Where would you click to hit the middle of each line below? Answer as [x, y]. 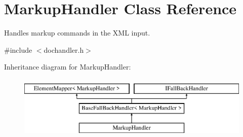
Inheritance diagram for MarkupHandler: [68, 67]
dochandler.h [64, 49]
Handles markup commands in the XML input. [77, 33]
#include [18, 49]
